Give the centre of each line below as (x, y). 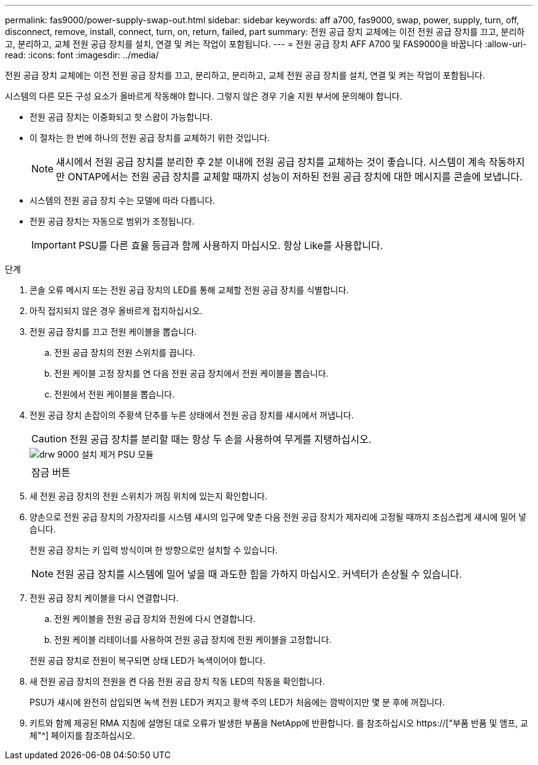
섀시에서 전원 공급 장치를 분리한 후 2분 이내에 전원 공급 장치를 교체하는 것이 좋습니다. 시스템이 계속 (271, 162)
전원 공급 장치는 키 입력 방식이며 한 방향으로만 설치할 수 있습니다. (154, 550)
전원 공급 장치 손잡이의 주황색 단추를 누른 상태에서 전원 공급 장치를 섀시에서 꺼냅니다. (192, 415)
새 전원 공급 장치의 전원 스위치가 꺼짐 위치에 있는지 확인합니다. (149, 496)
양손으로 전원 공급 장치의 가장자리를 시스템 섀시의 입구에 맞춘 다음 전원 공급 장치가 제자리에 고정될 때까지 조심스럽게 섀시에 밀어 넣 (278, 517)
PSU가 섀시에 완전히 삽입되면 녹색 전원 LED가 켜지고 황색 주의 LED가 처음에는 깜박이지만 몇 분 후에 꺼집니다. (237, 702)
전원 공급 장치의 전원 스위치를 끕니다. (125, 352)
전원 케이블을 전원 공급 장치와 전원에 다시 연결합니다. (155, 619)
